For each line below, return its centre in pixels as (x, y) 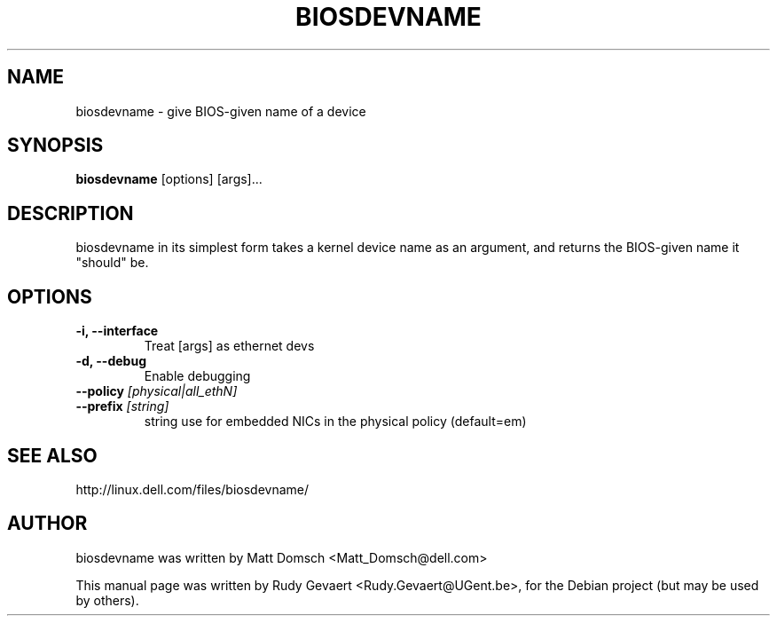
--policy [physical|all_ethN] (157, 391)
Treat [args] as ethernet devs (229, 346)
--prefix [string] (122, 406)
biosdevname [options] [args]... (169, 179)
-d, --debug (111, 361)
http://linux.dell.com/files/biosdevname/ (192, 489)
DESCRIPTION (71, 213)
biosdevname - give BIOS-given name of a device (221, 111)
